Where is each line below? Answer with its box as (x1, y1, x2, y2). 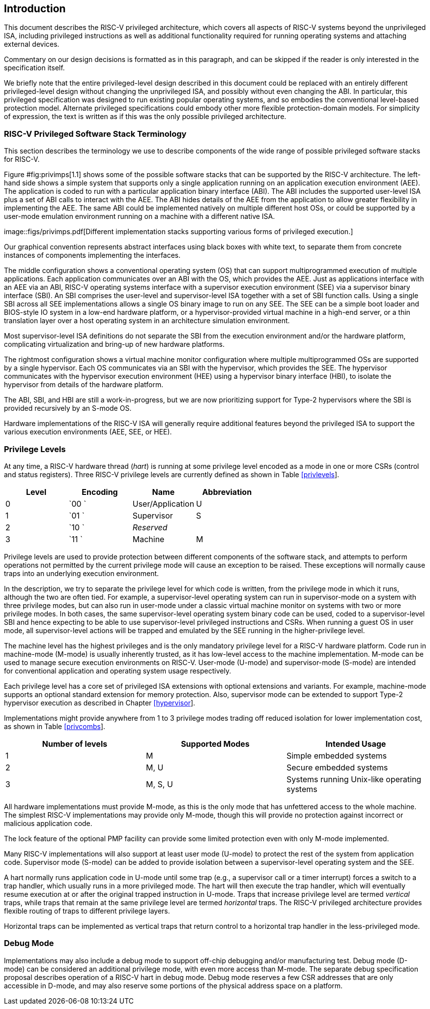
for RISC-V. (4, 155, 40, 164)
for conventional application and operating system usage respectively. (4, 666, 231, 675)
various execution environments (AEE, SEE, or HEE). (4, 428, 172, 436)
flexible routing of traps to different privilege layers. (4, 906, 170, 915)
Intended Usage (325, 738, 386, 749)
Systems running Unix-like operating (286, 774, 422, 784)
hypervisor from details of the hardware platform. (4, 380, 164, 389)
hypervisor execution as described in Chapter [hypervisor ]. (4, 698, 196, 707)
